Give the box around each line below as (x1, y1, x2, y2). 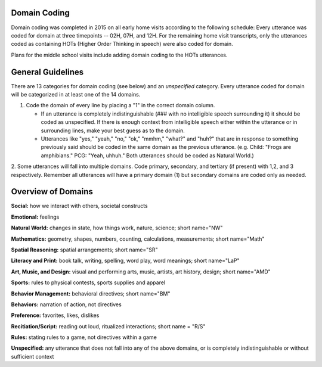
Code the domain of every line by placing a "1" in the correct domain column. (26, 102, 215, 109)
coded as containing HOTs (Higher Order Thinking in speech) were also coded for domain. (11, 41, 234, 48)
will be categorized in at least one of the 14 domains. (11, 91, 141, 98)
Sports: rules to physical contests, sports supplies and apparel (11, 279, 166, 286)
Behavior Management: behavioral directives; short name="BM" (11, 290, 171, 297)
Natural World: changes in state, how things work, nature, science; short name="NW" (11, 224, 223, 232)
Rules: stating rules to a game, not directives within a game (11, 334, 157, 341)
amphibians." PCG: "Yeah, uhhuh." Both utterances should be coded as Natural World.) (41, 152, 255, 159)
